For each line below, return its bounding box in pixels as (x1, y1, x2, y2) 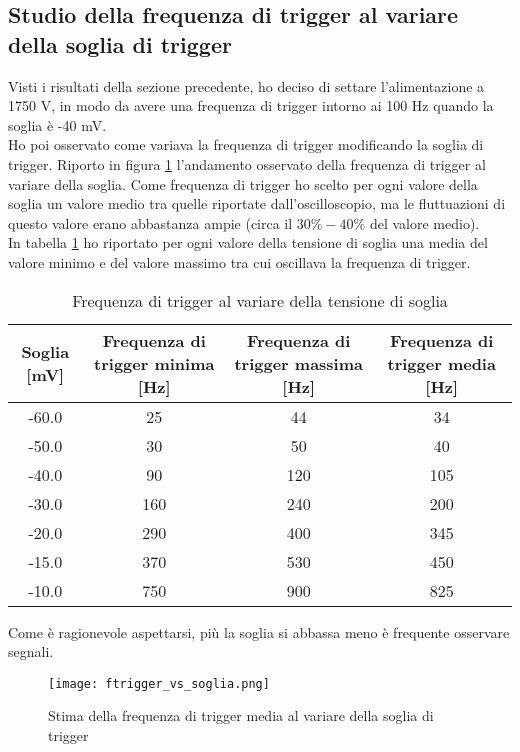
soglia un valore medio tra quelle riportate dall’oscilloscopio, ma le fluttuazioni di (8, 193, 506, 214)
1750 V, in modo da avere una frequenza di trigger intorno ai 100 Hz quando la (8, 95, 494, 116)
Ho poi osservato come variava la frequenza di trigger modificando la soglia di (8, 134, 484, 155)
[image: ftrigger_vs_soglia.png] (48, 676, 270, 691)
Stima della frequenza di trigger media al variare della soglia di (48, 705, 434, 726)
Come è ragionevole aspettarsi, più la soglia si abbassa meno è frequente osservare (8, 621, 510, 642)
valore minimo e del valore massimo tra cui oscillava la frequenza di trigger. (8, 251, 471, 272)
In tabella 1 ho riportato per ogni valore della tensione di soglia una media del (8, 232, 488, 253)
